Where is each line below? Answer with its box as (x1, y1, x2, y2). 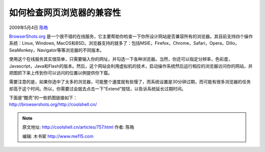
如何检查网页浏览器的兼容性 (9, 7, 121, 18)
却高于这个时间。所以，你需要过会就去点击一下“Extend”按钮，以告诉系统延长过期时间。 (9, 86, 186, 92)
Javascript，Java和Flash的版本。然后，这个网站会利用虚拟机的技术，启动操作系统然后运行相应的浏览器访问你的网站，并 (9, 63, 253, 69)
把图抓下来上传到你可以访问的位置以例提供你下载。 (9, 70, 112, 76)
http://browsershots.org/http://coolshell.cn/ (9, 101, 97, 107)
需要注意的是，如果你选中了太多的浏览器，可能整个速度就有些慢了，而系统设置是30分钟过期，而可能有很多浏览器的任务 (9, 79, 251, 85)
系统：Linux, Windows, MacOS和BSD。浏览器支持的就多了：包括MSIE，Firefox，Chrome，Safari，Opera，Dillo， (9, 40, 240, 46)
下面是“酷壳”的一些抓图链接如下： (9, 95, 78, 101)
